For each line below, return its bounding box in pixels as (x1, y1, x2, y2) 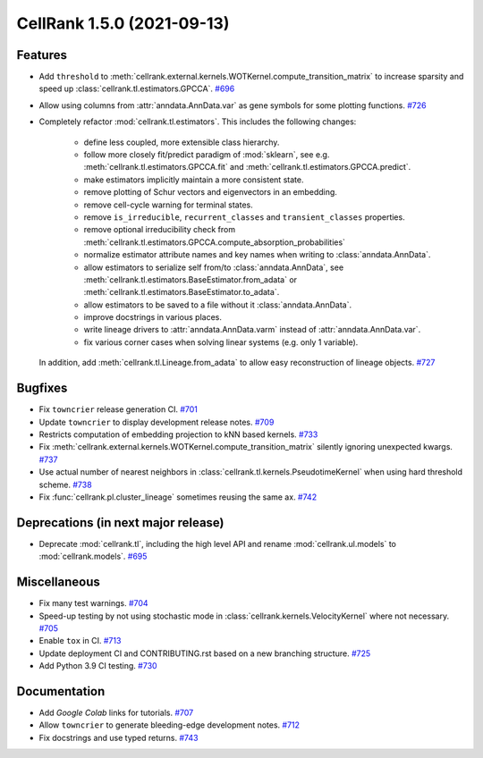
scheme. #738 (38, 479, 93, 490)
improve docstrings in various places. (83, 312, 223, 323)
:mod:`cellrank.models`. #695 (38, 551, 148, 562)
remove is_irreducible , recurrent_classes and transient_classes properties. (83, 211, 406, 223)
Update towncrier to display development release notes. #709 (38, 417, 275, 427)
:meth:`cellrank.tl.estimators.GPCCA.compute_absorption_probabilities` (83, 237, 346, 248)
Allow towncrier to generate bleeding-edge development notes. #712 (38, 720, 300, 730)
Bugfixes (16, 381, 68, 396)
